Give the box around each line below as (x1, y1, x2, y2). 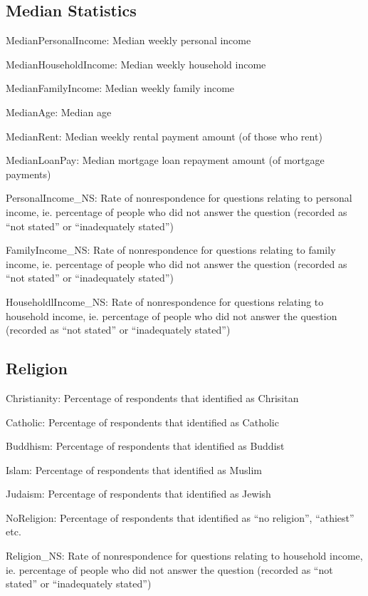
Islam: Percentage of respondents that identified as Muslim (6, 462, 262, 477)
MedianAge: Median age (6, 104, 112, 119)
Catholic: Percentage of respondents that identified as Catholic (6, 414, 279, 429)
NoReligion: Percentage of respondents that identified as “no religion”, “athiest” (6, 510, 354, 525)
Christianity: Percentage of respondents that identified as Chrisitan (6, 390, 299, 405)
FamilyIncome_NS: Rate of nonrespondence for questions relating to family (6, 242, 336, 257)
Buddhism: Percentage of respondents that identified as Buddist (6, 438, 285, 453)
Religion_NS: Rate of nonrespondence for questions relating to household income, (6, 548, 363, 563)
